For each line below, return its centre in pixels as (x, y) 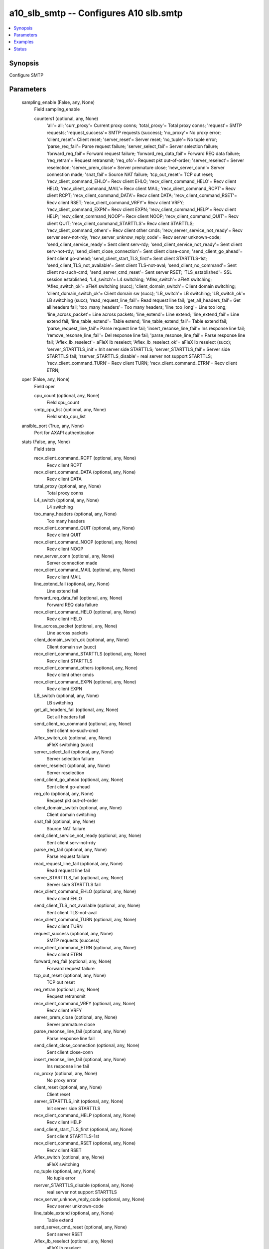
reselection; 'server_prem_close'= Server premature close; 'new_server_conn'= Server (135, 167)
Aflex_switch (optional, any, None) (69, 1157)
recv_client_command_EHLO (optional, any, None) (85, 891)
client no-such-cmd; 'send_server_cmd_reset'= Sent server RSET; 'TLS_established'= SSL (139, 272)
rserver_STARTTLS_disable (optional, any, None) (84, 1185)
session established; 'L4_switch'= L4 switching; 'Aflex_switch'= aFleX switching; (129, 279)
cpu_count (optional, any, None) (67, 396)
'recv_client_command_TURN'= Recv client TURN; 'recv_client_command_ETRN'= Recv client (142, 363)
